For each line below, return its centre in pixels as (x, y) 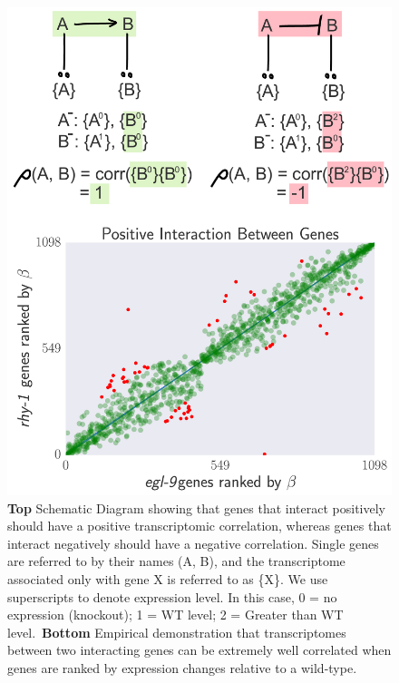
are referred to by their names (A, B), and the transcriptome (176, 561)
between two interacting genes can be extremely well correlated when (199, 650)
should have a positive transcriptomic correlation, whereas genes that (199, 526)
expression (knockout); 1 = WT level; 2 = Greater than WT (175, 615)
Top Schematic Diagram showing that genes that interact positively (197, 507)
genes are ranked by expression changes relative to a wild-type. (182, 667)
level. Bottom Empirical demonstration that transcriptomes (177, 632)
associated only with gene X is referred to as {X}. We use (168, 578)
